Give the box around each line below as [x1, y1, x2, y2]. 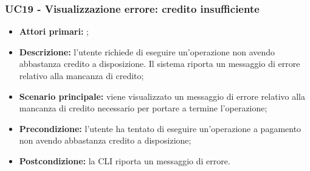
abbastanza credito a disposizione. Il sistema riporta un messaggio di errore [19, 57, 300, 70]
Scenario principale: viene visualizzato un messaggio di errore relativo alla [19, 89, 305, 102]
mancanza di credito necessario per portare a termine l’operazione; [19, 102, 267, 114]
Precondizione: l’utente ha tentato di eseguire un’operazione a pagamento [19, 122, 301, 134]
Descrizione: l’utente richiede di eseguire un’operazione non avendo [19, 45, 275, 58]
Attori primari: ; [19, 25, 89, 38]
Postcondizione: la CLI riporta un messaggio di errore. [19, 154, 230, 167]
